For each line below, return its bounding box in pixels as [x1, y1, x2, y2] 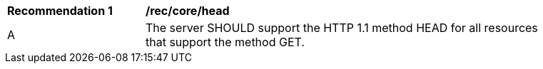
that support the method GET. [146, 35, 305, 49]
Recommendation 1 [7, 4, 113, 18]
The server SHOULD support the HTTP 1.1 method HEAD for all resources [146, 21, 538, 35]
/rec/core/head [146, 4, 230, 18]
